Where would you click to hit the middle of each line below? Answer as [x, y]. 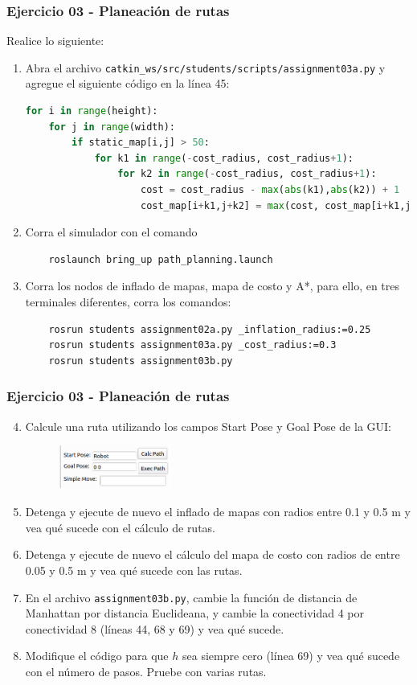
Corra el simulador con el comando [111, 232]
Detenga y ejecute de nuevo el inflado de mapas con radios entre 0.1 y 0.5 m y [218, 512]
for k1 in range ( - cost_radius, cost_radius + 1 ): [224, 158]
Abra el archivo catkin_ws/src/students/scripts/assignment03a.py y [205, 67]
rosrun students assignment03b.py [141, 361]
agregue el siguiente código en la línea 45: [127, 83]
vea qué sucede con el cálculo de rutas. [121, 527]
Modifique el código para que [97, 656]
